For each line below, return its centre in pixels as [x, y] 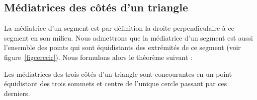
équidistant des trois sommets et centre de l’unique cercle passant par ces [116, 83]
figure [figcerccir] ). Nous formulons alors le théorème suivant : [98, 57]
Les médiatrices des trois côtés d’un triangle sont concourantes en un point [118, 74]
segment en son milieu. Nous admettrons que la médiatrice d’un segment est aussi [128, 37]
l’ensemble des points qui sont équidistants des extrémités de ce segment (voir [123, 47]
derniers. [17, 93]
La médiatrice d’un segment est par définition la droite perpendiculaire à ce [119, 28]
